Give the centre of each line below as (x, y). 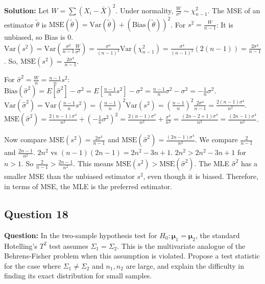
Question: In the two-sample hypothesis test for (81, 235)
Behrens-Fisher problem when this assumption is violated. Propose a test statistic (132, 256)
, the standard (218, 235)
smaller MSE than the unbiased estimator (69, 176)
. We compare (216, 139)
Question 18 (36, 214)
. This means (93, 163)
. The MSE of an (234, 10)
